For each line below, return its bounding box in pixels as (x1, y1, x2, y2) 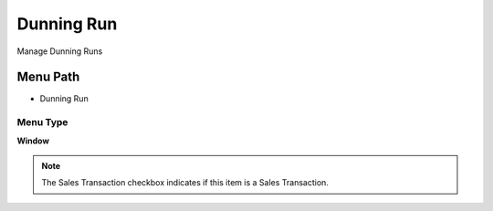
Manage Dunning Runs (16, 46, 103, 57)
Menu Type (16, 116, 68, 129)
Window (16, 135, 50, 146)
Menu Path (16, 69, 80, 85)
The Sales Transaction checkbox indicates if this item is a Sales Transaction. (41, 177, 329, 188)
